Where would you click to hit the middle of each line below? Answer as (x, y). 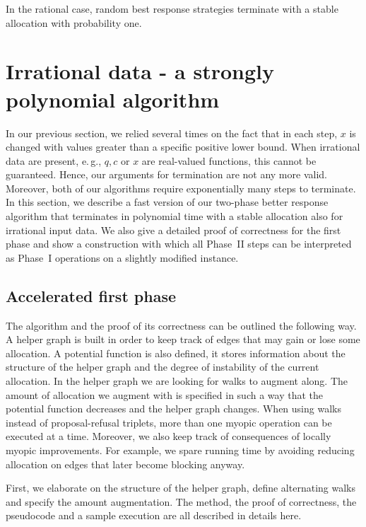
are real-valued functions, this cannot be (229, 160)
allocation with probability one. (74, 22)
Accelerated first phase (91, 295)
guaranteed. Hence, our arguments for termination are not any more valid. (166, 174)
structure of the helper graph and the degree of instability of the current (163, 367)
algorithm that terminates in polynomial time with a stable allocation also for (175, 216)
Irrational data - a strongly (140, 71)
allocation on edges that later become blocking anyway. (125, 464)
